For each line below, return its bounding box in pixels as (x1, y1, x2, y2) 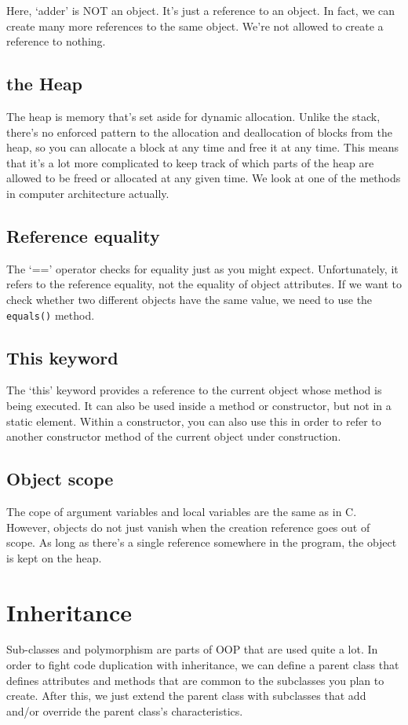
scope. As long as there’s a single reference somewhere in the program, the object (6, 534, 397, 551)
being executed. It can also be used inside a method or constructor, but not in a (6, 397, 392, 413)
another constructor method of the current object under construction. (6, 428, 341, 445)
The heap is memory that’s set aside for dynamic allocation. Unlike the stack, (6, 108, 381, 124)
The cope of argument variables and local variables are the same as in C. (6, 503, 357, 519)
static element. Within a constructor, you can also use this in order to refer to (6, 412, 381, 429)
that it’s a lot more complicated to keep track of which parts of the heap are (6, 154, 374, 170)
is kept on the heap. (6, 549, 102, 566)
